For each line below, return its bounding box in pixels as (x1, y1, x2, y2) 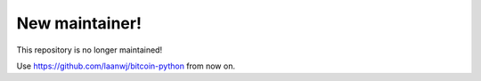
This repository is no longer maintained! (16, 45, 163, 55)
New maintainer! (16, 13, 143, 33)
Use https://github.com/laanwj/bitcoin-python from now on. (16, 61, 236, 71)
